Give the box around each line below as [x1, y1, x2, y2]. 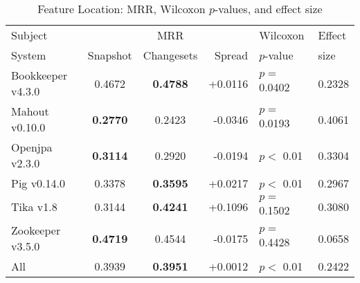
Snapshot [87, 47, 132, 63]
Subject [11, 27, 48, 43]
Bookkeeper [11, 67, 68, 83]
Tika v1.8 [11, 199, 57, 214]
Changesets [143, 47, 198, 63]
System [11, 47, 46, 63]
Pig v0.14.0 [11, 175, 66, 191]
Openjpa [11, 139, 53, 155]
